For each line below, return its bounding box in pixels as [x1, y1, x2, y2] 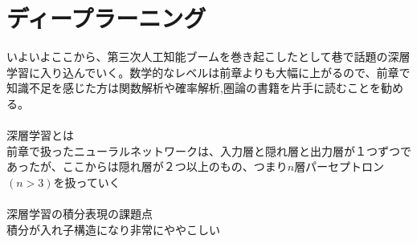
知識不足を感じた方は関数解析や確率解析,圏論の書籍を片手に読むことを [6, 79, 381, 96]
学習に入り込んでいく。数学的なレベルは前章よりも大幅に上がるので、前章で [6, 63, 411, 80]
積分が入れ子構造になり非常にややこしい [6, 221, 220, 237]
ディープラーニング [6, 2, 206, 34]
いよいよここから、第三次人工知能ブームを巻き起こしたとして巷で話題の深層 [6, 48, 411, 65]
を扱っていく [53, 173, 121, 190]
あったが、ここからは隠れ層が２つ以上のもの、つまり [6, 158, 288, 175]
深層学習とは [6, 127, 74, 144]
